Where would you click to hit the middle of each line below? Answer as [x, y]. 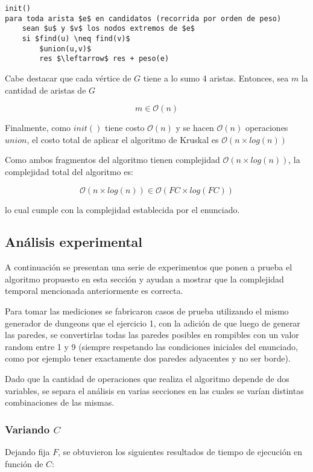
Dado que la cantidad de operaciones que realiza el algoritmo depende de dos [147, 379]
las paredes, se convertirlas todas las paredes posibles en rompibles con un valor [152, 335]
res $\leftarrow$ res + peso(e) [104, 59]
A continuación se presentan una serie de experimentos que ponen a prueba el [149, 267]
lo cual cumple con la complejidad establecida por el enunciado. [122, 209]
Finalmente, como [38, 128]
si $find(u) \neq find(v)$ [76, 38]
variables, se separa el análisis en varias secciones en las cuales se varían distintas [154, 390]
